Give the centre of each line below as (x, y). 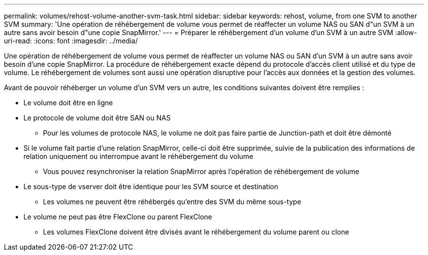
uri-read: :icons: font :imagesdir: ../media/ (71, 41)
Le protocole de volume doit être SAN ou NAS (97, 118)
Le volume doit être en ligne (68, 103)
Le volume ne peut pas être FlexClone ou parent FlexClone (118, 217)
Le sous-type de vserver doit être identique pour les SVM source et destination (151, 186)
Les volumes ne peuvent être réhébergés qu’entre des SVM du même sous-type (172, 202)
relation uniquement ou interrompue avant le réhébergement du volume (139, 156)
